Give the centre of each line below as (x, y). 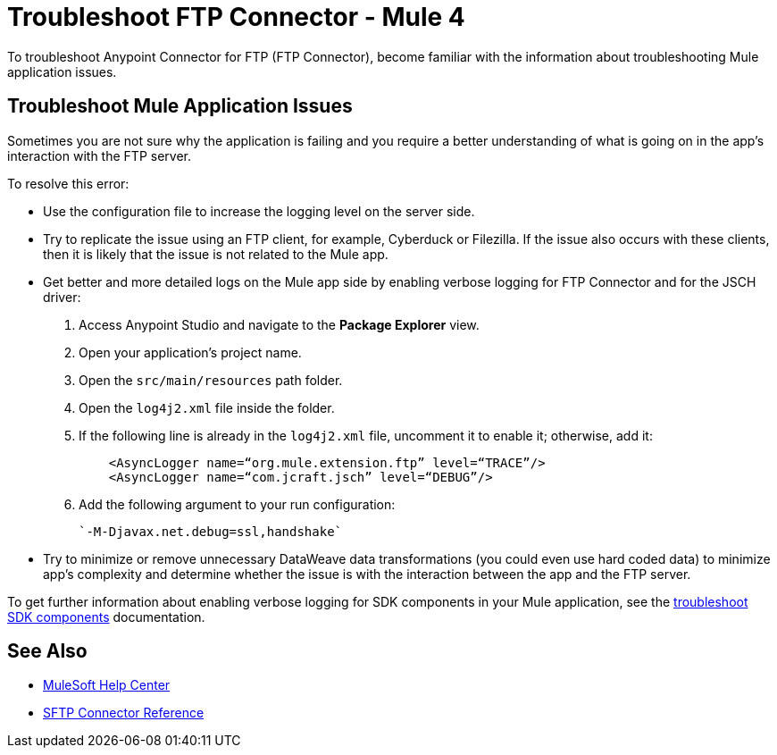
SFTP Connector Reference (124, 713)
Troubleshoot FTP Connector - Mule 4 (236, 17)
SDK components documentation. (106, 617)
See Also (47, 651)
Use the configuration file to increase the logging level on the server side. (259, 211)
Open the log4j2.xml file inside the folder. (207, 407)
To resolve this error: (68, 183)
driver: (62, 297)
